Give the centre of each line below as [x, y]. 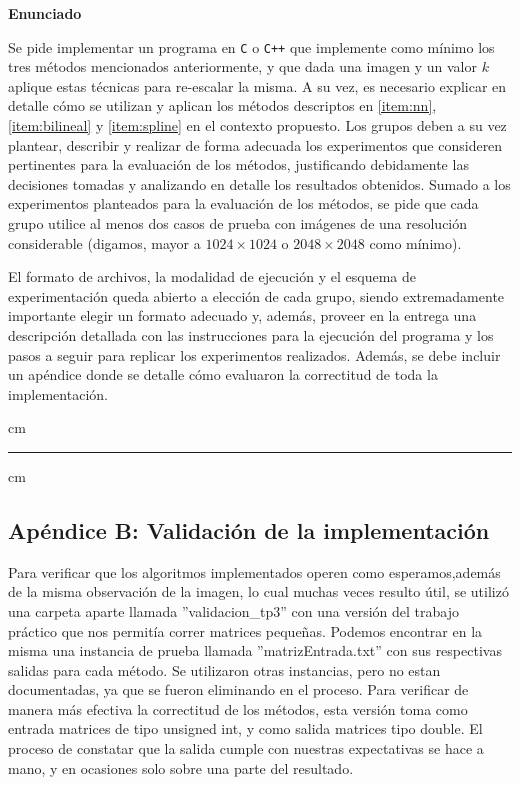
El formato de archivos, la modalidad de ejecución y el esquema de [212, 276]
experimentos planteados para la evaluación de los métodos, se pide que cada [243, 203]
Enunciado [45, 13]
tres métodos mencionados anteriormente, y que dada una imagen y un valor [242, 66]
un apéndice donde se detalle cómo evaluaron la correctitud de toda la [223, 374]
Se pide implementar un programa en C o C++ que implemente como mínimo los [251, 46]
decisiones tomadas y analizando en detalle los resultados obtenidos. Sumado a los [259, 183]
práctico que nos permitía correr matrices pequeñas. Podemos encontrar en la [245, 630]
